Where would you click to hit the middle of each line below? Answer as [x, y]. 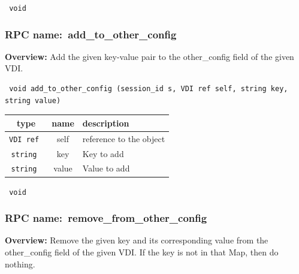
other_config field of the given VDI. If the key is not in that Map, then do [142, 252]
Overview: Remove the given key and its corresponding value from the [137, 240]
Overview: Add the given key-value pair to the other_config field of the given [149, 56]
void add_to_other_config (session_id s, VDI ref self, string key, [149, 89]
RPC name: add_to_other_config [91, 34]
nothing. [20, 264]
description [106, 123]
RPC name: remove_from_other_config [106, 218]
